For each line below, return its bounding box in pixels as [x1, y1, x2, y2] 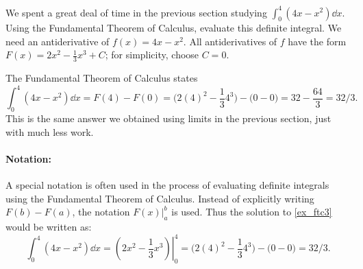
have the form [288, 34, 347, 48]
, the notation [72, 204, 130, 219]
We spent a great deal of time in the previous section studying [5, 5, 267, 19]
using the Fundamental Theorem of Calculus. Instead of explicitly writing [5, 191, 314, 205]
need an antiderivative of [5, 34, 110, 48]
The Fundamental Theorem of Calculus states [5, 71, 198, 85]
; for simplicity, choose [105, 47, 199, 62]
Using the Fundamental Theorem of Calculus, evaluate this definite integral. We [5, 21, 342, 35]
